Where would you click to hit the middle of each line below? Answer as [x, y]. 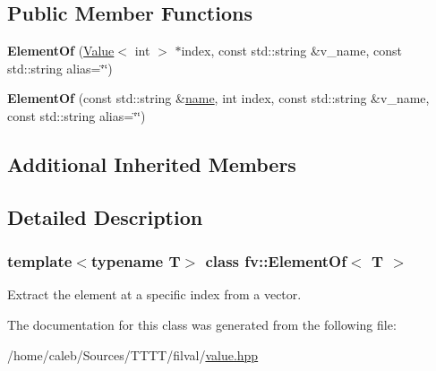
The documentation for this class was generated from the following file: [202, 324]
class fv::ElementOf [276, 261]
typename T [136, 261]
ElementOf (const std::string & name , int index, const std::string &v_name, [218, 98]
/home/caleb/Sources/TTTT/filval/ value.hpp [133, 354]
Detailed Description [105, 216]
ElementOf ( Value [61, 51]
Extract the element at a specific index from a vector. [154, 294]
